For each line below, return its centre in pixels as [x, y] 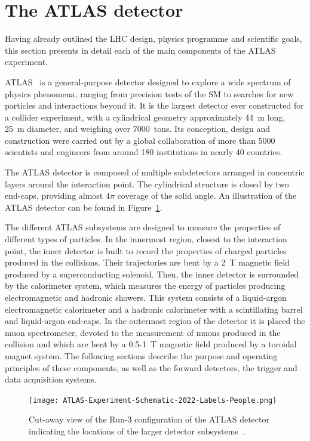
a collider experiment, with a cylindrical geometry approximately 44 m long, [145, 117]
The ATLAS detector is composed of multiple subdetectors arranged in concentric [155, 172]
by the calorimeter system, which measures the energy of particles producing [145, 286]
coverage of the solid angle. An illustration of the [207, 195]
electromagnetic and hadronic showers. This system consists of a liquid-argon [146, 297]
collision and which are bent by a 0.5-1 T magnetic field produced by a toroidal [151, 344]
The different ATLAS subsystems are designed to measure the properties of [143, 227]
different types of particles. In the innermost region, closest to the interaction [146, 239]
